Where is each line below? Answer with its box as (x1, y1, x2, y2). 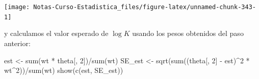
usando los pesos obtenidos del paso (132, 28, 244, 38)
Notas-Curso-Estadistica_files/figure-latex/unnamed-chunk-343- (33, 4, 256, 11)
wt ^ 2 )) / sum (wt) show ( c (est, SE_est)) (4, 65, 123, 75)
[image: (4, 4, 30, 11)
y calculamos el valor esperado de (4, 28, 109, 38)
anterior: (4, 37, 31, 48)
